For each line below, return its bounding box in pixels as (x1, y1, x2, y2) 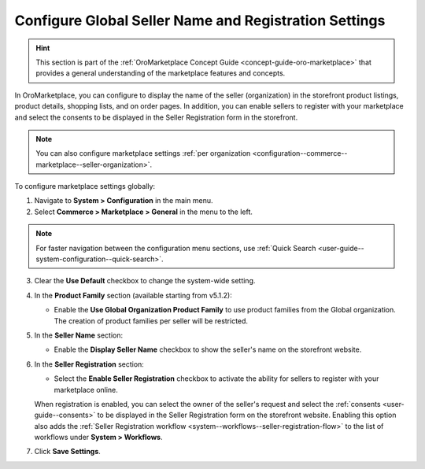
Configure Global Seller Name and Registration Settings (14, 12, 386, 29)
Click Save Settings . (34, 447, 102, 456)
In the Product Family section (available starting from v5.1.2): (34, 290, 232, 300)
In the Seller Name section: (34, 331, 124, 340)
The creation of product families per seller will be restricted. (54, 316, 248, 326)
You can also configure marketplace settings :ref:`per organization (35, 149, 251, 158)
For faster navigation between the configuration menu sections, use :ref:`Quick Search (35, 243, 316, 253)
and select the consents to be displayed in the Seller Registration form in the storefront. (14, 113, 298, 122)
